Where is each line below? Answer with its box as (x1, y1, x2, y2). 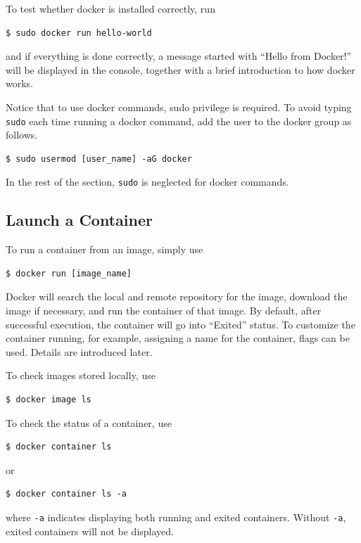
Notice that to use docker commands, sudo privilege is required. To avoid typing (6, 99, 352, 114)
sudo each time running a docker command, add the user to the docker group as (6, 113, 352, 128)
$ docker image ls (6, 395, 91, 405)
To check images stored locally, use (6, 368, 156, 383)
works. (6, 76, 34, 91)
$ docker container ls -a (6, 489, 127, 499)
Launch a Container (6, 209, 153, 231)
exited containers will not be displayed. (6, 523, 174, 538)
